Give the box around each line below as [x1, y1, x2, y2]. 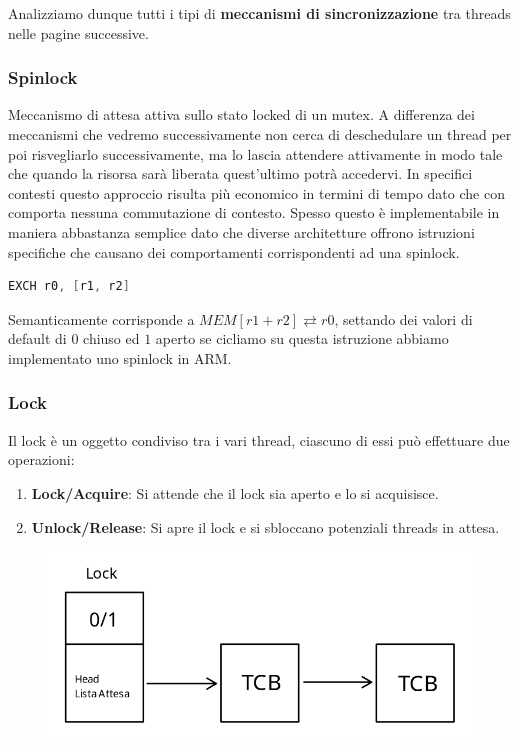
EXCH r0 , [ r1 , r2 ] [8, 279, 130, 294]
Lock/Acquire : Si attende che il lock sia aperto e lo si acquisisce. [31, 482, 439, 503]
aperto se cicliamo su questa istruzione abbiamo [155, 328, 449, 349]
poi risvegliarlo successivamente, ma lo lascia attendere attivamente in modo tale [8, 143, 503, 164]
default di [8, 328, 67, 349]
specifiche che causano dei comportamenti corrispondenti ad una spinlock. [8, 241, 460, 262]
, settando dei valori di [334, 308, 473, 329]
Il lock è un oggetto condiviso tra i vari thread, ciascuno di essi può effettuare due [8, 429, 510, 450]
